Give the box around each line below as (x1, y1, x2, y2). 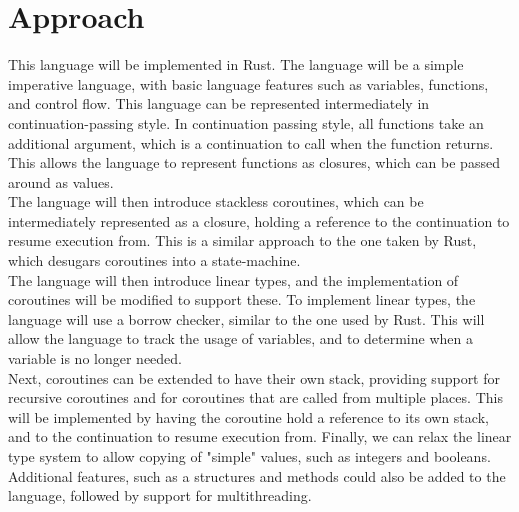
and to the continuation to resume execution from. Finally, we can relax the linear (8, 426, 512, 447)
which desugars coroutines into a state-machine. (8, 250, 301, 271)
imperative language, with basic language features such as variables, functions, (8, 73, 489, 94)
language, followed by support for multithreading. (8, 485, 312, 506)
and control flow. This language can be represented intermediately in (8, 93, 430, 114)
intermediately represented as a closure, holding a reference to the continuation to (8, 210, 510, 231)
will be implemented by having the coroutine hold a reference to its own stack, (8, 406, 489, 427)
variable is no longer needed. (8, 348, 182, 369)
